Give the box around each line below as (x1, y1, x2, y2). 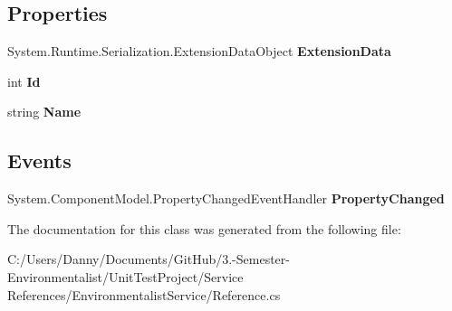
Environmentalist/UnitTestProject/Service (7, 267, 244, 286)
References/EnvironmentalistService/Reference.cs (7, 285, 281, 304)
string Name (7, 102, 82, 121)
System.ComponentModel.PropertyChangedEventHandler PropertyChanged (7, 189, 445, 208)
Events (7, 146, 72, 174)
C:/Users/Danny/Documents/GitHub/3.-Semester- (7, 250, 290, 269)
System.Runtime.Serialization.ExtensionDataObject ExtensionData (7, 42, 391, 61)
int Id (7, 71, 41, 90)
